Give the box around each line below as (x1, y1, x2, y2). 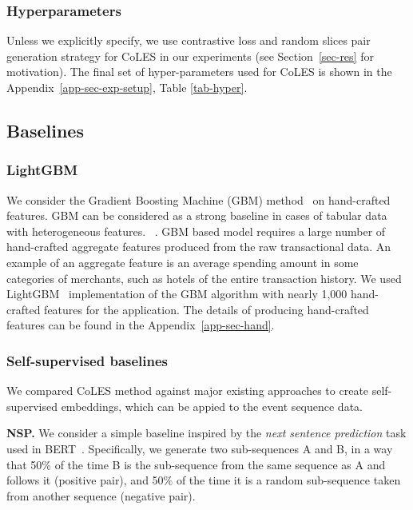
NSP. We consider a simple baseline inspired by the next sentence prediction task (6, 424, 407, 441)
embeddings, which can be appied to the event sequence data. (61, 397, 363, 414)
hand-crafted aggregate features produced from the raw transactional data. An (6, 238, 391, 255)
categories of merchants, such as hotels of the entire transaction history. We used (6, 269, 402, 286)
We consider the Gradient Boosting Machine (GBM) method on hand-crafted (6, 191, 391, 208)
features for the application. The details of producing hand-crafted (44, 301, 369, 317)
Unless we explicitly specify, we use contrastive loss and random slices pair (6, 32, 371, 49)
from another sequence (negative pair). (6, 487, 196, 504)
